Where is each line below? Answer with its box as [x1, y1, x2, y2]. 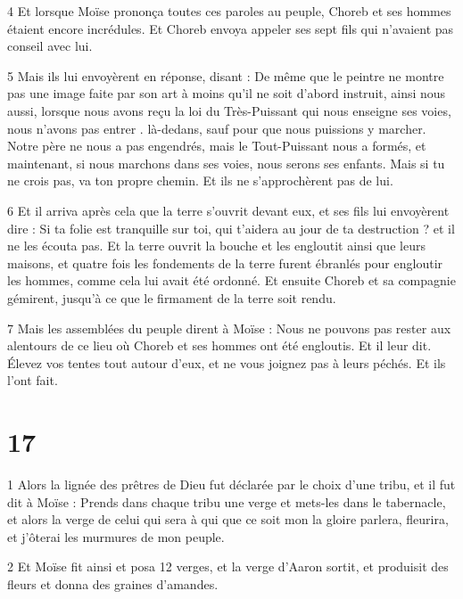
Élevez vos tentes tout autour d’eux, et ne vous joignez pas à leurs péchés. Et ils [7, 353, 446, 372]
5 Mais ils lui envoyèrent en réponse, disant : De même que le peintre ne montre [7, 66, 444, 85]
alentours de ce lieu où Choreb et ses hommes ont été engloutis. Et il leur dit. [7, 336, 432, 355]
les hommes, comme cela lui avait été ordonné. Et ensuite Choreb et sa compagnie [7, 271, 456, 290]
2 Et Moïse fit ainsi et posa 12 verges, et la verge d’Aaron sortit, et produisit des [7, 557, 449, 576]
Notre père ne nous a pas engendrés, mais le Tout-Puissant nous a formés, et [7, 136, 426, 155]
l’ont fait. [7, 371, 58, 390]
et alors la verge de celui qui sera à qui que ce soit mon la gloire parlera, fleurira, [7, 510, 449, 529]
